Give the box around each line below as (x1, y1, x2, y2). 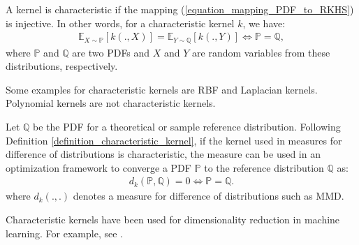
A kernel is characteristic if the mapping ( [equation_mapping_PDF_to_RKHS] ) (6, 2, 354, 16)
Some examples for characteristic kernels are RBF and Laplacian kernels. (6, 82, 318, 96)
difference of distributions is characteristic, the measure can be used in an (6, 147, 321, 161)
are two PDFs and (72, 45, 150, 59)
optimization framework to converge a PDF (6, 160, 191, 175)
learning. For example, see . (6, 225, 123, 240)
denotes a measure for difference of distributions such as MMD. (73, 188, 344, 203)
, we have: (242, 15, 286, 30)
